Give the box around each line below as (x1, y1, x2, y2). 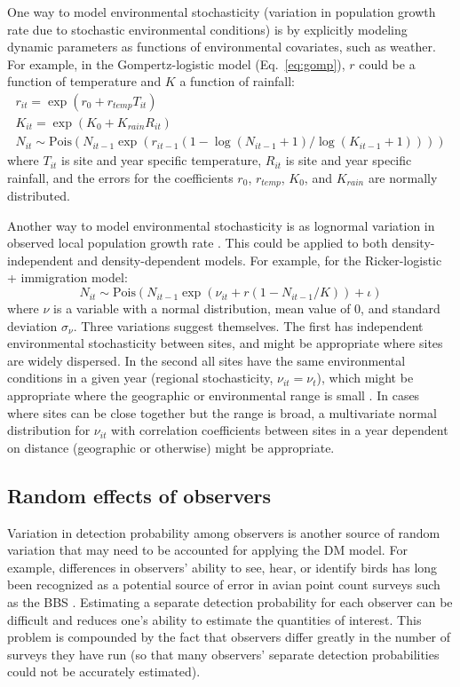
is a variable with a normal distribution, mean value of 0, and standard (53, 299, 440, 318)
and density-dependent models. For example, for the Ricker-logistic (77, 250, 442, 269)
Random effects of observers (7, 481, 272, 509)
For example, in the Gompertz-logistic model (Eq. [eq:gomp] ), (7, 54, 345, 73)
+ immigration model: (7, 268, 128, 287)
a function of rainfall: (179, 72, 295, 91)
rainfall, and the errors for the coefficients (7, 168, 234, 186)
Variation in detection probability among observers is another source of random (7, 523, 440, 541)
